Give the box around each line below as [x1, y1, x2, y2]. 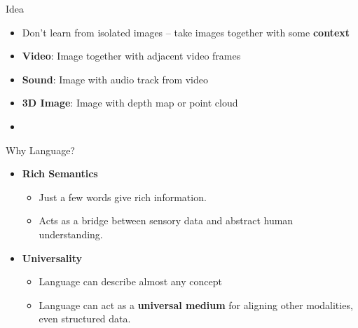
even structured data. [39, 311, 131, 326]
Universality [22, 250, 83, 265]
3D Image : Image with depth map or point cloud [22, 95, 238, 110]
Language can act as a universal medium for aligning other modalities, [39, 297, 353, 312]
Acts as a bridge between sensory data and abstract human [39, 213, 294, 228]
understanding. [39, 226, 103, 241]
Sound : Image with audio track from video [22, 71, 208, 86]
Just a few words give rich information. [39, 189, 207, 204]
